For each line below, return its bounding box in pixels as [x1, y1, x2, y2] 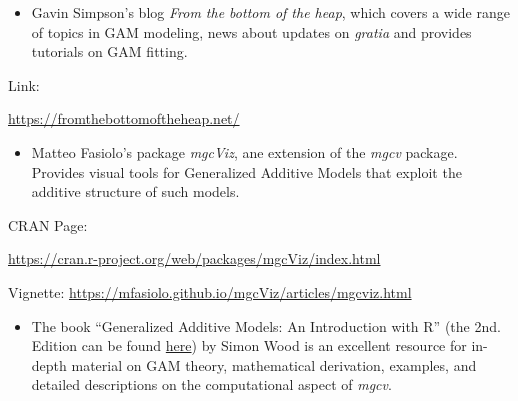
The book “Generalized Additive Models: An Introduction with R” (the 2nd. [31, 315, 501, 336]
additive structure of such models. [31, 181, 240, 202]
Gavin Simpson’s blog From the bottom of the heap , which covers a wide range [31, 2, 510, 22]
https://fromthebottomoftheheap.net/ [8, 108, 240, 129]
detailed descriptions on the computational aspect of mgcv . [31, 374, 392, 395]
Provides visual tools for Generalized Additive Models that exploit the [31, 161, 462, 182]
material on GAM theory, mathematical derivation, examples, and [71, 354, 477, 375]
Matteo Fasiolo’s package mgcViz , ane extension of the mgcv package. [31, 141, 458, 162]
